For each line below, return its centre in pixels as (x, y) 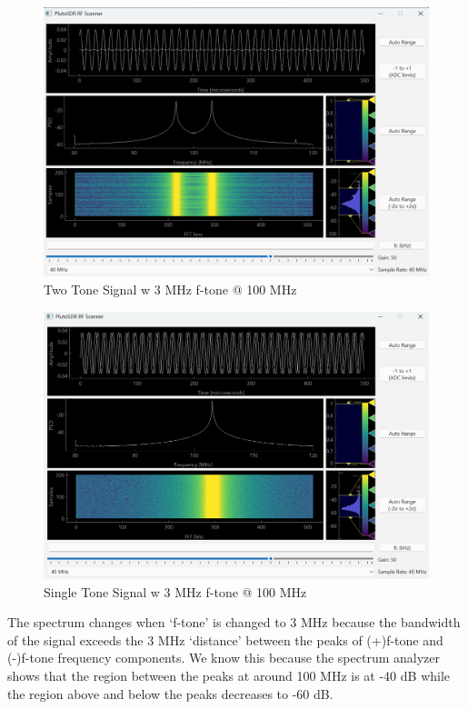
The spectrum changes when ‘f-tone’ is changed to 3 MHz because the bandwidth (234, 622)
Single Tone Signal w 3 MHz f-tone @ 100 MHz (175, 591)
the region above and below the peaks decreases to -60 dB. (170, 693)
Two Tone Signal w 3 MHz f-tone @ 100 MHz (170, 290)
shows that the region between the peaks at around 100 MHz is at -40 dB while (229, 676)
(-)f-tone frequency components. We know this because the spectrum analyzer (224, 658)
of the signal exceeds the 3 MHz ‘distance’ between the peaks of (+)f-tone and (225, 639)
